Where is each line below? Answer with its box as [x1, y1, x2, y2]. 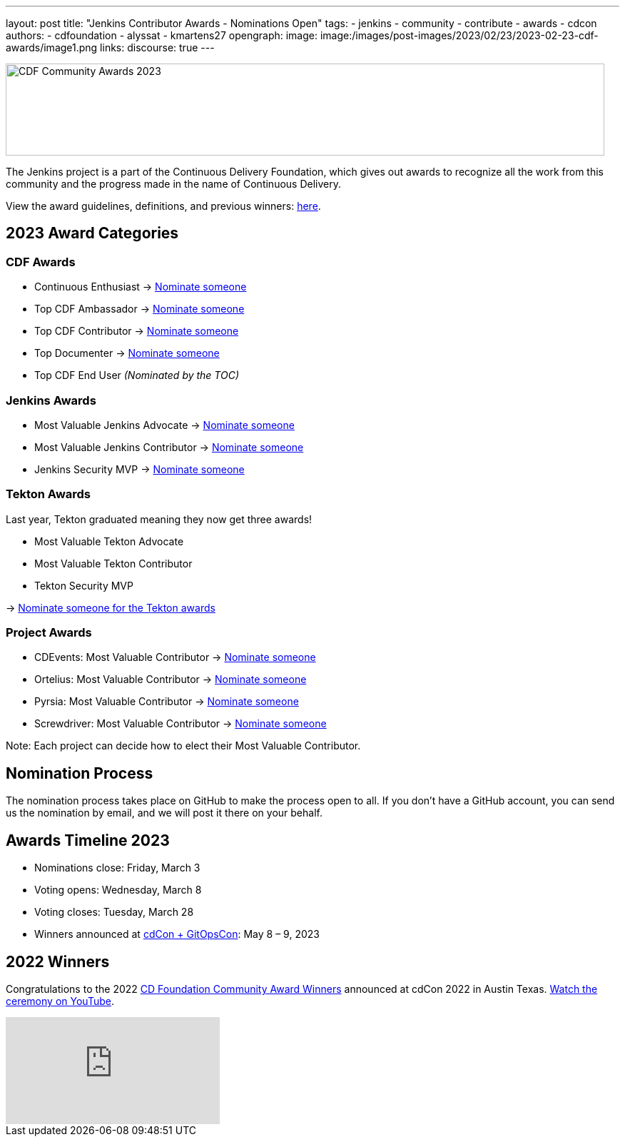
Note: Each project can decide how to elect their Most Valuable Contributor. [6, 739, 361, 752]
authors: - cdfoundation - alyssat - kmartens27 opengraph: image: [6, 29, 317, 41]
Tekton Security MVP [34, 579, 133, 592]
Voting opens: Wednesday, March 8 [34, 884, 202, 896]
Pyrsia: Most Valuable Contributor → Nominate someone [34, 695, 299, 708]
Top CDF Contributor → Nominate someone [34, 325, 239, 338]
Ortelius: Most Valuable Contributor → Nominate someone [34, 673, 307, 686]
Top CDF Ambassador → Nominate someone [34, 303, 245, 315]
